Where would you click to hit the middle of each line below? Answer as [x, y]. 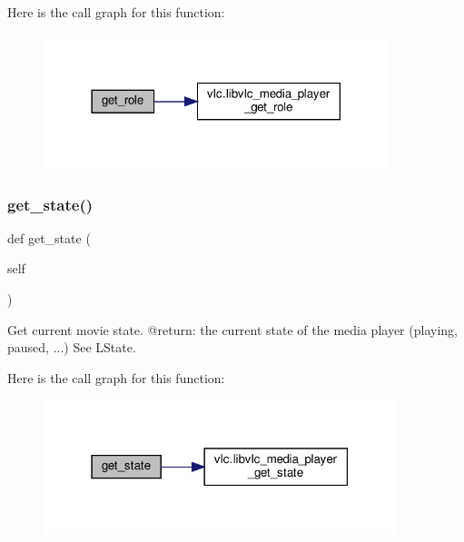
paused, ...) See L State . [72, 347]
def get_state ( [49, 237]
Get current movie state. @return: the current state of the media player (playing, [232, 329]
